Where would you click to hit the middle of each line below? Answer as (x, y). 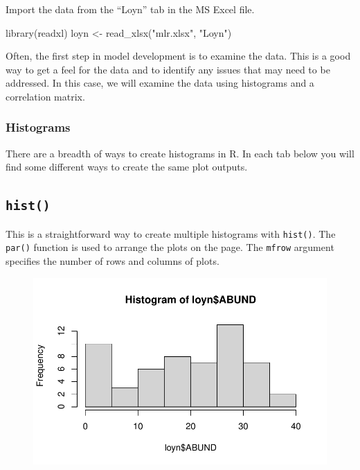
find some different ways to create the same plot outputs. (127, 167)
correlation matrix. (45, 96)
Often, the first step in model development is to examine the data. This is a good (178, 56)
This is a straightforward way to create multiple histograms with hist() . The (171, 233)
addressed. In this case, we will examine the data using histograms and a (160, 83)
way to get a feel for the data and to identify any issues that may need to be (168, 69)
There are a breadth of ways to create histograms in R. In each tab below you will (180, 153)
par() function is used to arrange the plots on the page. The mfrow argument (170, 247)
